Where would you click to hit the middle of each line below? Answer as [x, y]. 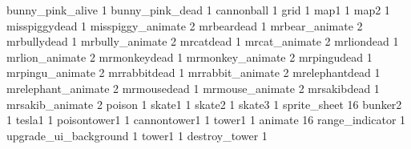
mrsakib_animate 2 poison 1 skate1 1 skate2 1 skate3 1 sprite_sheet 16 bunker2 [204, 104]
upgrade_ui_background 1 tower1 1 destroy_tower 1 [137, 135]
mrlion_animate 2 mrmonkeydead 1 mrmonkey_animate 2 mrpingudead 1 [189, 56]
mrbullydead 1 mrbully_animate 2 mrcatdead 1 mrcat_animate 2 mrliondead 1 [203, 41]
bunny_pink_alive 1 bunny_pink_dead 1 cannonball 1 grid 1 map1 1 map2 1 [198, 10]
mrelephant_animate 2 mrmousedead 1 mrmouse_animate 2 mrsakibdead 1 [193, 88]
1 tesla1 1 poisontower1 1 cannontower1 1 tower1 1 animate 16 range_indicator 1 [206, 120]
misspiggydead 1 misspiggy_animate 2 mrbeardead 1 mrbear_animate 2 [185, 25]
